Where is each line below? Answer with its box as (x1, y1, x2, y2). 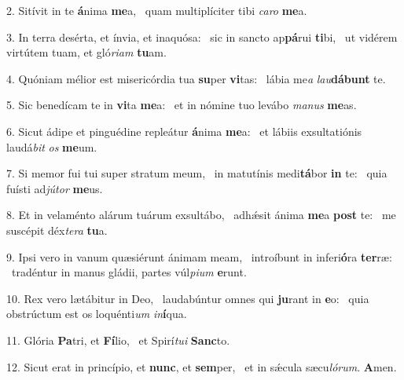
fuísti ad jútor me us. (6, 180, 103, 196)
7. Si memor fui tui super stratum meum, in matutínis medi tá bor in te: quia (6, 165, 387, 181)
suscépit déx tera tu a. (6, 221, 108, 238)
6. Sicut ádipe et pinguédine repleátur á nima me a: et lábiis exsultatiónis (6, 122, 362, 139)
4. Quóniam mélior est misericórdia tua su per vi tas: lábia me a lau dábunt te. (6, 70, 386, 86)
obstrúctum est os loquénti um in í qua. (6, 305, 187, 322)
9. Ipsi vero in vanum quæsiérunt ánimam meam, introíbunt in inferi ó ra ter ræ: (6, 248, 392, 265)
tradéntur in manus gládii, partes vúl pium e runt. (11, 264, 247, 280)
